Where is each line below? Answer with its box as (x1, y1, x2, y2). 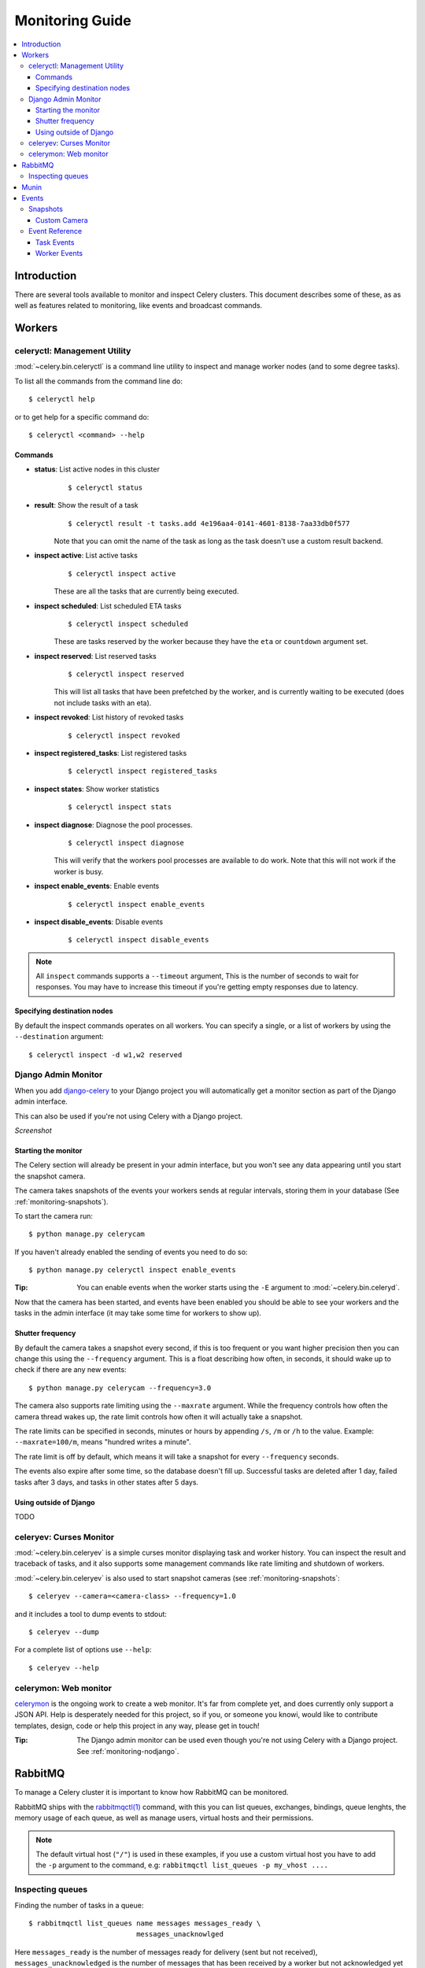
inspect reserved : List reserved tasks (34, 651, 157, 660)
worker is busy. (54, 867, 104, 876)
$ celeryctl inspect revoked (68, 731, 180, 740)
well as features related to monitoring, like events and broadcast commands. (14, 301, 263, 310)
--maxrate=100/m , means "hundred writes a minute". (14, 1437, 192, 1447)
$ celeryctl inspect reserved (68, 670, 185, 679)
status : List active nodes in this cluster (34, 464, 161, 474)
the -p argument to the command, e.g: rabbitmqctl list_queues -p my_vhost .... (35, 1860, 328, 1870)
